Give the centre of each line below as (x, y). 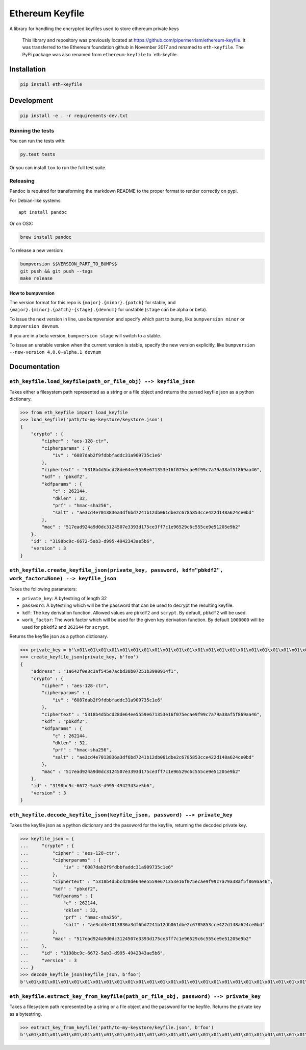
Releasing (22, 180)
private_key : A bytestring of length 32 (65, 599)
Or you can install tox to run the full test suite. (58, 168)
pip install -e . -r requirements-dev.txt (74, 116)
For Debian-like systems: (36, 200)
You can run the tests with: (37, 141)
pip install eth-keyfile (51, 84)
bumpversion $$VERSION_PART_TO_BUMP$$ (69, 264)
